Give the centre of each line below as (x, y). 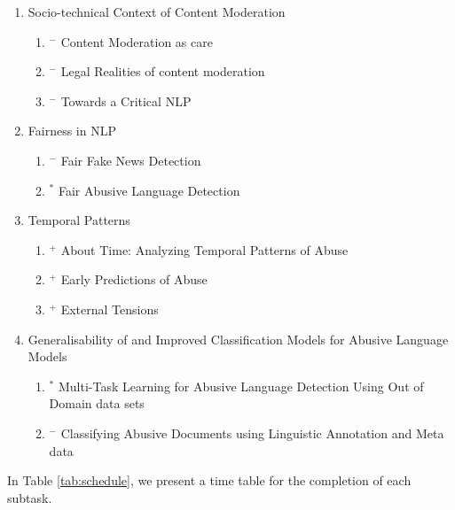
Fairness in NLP (72, 131)
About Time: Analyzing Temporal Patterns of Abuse (204, 249)
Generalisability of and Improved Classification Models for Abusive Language (238, 339)
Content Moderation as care (137, 41)
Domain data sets (97, 403)
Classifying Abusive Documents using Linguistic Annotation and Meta (252, 433)
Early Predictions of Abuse (134, 279)
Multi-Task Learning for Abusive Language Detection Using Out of (241, 386)
